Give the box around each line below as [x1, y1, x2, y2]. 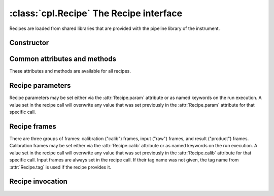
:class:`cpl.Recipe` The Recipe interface [9, 8, 183, 19]
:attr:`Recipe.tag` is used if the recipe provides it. [9, 164, 112, 170]
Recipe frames [9, 122, 57, 130]
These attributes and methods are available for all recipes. [9, 68, 131, 74]
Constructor [9, 39, 49, 47]
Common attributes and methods [9, 55, 117, 63]
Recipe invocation [9, 177, 68, 186]
